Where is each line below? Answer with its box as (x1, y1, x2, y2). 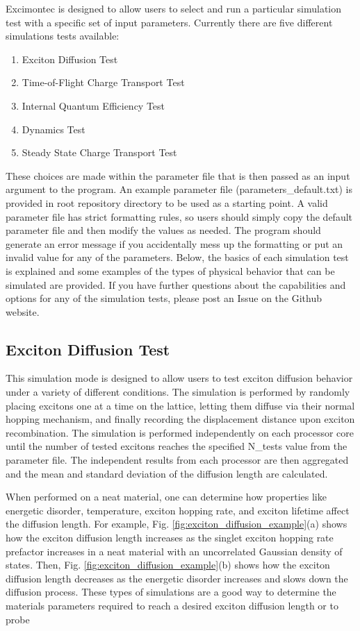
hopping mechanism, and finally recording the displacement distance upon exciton (6, 412, 355, 426)
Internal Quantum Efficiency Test (22, 98, 165, 112)
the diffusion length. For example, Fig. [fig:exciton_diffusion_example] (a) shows (6, 516, 347, 531)
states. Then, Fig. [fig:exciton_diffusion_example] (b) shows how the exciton (6, 557, 330, 572)
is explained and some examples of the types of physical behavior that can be (6, 263, 335, 278)
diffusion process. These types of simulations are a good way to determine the (6, 584, 336, 599)
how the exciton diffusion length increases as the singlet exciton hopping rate (6, 530, 334, 545)
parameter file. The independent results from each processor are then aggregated (6, 453, 349, 467)
